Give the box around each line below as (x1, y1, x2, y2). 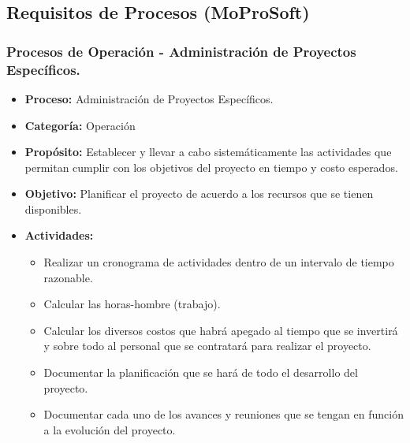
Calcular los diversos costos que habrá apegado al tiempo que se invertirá (43, 322, 398, 338)
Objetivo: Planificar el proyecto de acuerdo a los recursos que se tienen (24, 185, 374, 202)
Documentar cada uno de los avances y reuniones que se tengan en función (43, 406, 404, 423)
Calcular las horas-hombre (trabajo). (43, 296, 221, 312)
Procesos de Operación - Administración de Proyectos (6, 41, 356, 61)
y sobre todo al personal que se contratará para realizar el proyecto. (43, 337, 371, 354)
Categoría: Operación (24, 117, 136, 133)
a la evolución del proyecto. (43, 421, 176, 437)
